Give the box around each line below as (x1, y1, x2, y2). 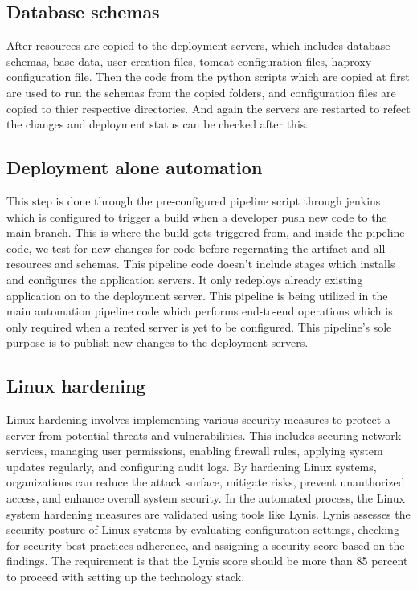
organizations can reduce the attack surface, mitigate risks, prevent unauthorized (6, 474, 405, 490)
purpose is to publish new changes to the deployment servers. (6, 334, 309, 351)
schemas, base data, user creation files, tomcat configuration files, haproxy (6, 52, 372, 69)
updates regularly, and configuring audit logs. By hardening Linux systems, (6, 458, 377, 474)
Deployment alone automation (6, 155, 263, 180)
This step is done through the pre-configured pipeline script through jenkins (6, 192, 381, 209)
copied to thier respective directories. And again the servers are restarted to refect (6, 100, 411, 116)
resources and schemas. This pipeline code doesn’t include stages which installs (6, 255, 395, 272)
